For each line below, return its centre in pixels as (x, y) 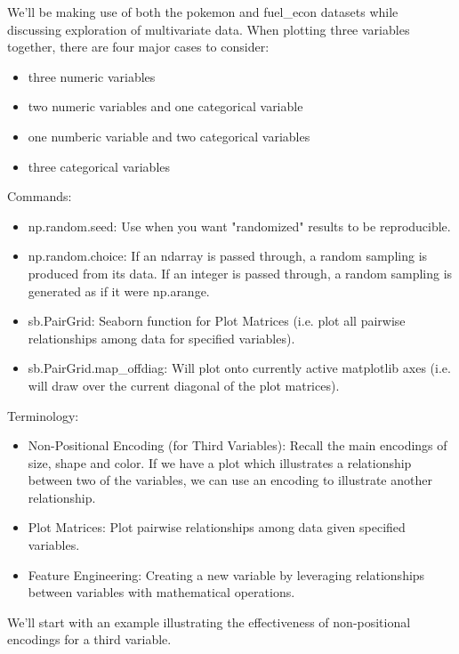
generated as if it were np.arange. (119, 291)
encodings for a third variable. (89, 639)
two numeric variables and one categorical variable (165, 106)
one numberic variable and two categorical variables (169, 136)
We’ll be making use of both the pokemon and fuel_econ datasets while (203, 12)
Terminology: (43, 415)
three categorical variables (99, 166)
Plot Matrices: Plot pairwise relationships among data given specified (217, 527)
